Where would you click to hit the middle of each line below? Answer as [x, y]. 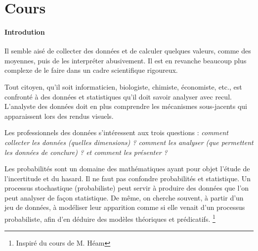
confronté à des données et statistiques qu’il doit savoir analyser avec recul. [118, 96]
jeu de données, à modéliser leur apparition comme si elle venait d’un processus [125, 207]
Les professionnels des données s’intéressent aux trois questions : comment [116, 132]
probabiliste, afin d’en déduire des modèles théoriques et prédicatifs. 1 [110, 218]
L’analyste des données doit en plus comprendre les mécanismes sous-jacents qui [126, 106]
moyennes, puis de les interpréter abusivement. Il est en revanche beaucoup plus [126, 60]
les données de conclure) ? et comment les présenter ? [86, 152]
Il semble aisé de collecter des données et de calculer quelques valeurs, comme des [128, 51]
